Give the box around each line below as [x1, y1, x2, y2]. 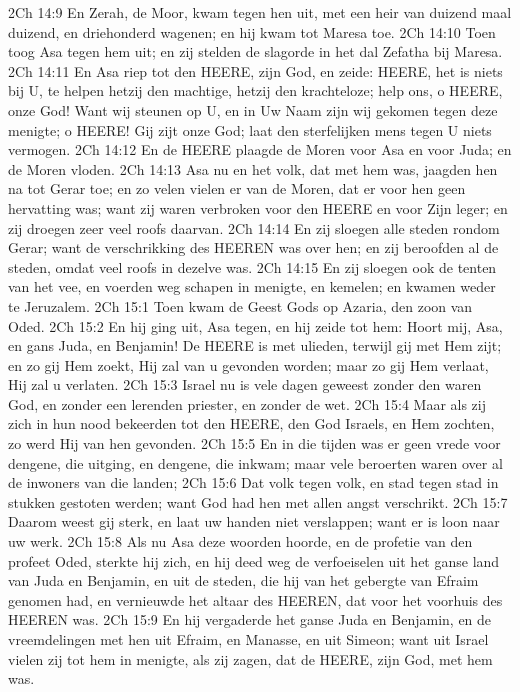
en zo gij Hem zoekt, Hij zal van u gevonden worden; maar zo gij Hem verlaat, [8, 354, 489, 375]
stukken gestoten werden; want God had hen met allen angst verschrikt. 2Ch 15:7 [8, 491, 508, 512]
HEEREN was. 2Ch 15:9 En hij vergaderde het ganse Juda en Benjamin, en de [8, 609, 492, 630]
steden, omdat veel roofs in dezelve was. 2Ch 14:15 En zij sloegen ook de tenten [8, 256, 497, 277]
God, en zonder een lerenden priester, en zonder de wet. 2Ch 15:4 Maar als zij [8, 393, 487, 414]
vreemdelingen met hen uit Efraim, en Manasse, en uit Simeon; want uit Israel [8, 629, 489, 649]
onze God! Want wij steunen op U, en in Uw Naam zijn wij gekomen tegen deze [8, 99, 498, 120]
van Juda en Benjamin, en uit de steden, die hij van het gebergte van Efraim [8, 570, 479, 591]
